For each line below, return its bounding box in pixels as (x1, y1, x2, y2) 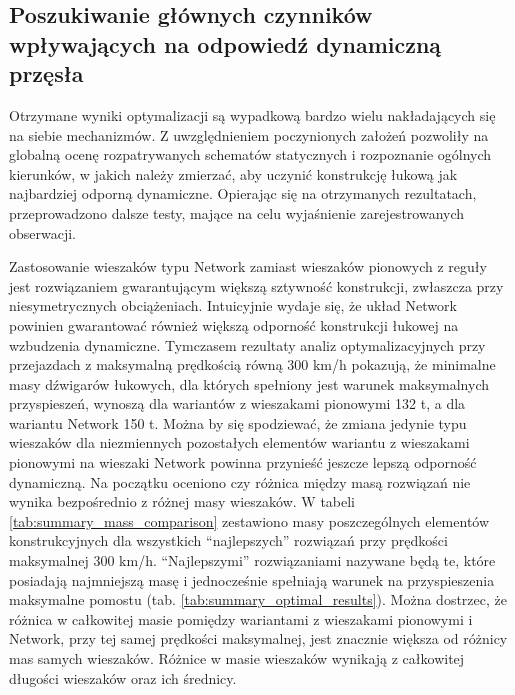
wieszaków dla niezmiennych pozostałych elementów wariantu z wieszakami (9, 432, 470, 453)
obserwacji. (9, 222, 77, 243)
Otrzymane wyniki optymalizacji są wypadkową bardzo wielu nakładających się (9, 104, 496, 125)
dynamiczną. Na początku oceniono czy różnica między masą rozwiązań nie (9, 471, 471, 492)
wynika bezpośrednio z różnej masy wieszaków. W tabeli (9, 491, 356, 512)
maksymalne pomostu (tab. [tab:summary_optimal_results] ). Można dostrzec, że (9, 589, 507, 610)
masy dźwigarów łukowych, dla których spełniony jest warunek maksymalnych (9, 373, 489, 394)
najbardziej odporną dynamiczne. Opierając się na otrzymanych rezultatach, (9, 183, 477, 204)
